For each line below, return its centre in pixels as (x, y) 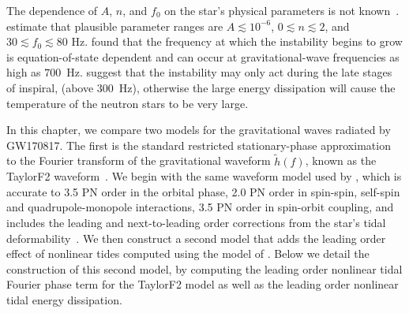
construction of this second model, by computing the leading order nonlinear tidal (204, 268)
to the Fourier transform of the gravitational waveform (139, 160)
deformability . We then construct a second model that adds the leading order (196, 238)
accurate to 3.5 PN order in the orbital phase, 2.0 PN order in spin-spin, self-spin (203, 191)
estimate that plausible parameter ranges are (115, 26)
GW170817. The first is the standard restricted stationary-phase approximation (199, 145)
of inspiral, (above (50, 87)
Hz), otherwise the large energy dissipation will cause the (257, 87)
